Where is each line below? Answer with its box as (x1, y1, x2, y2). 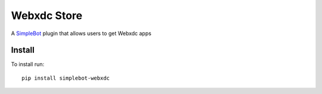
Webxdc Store (11, 9, 83, 22)
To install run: (11, 61, 45, 68)
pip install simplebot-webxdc (21, 74, 110, 82)
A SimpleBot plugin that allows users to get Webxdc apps (11, 30, 151, 37)
